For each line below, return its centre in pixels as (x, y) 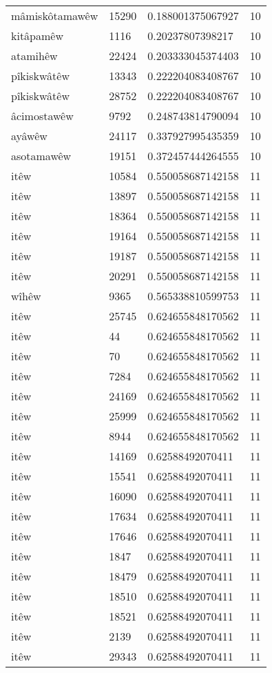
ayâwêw (29, 136)
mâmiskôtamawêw (55, 16)
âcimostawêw (42, 116)
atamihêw (34, 56)
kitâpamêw (38, 36)
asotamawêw (41, 156)
